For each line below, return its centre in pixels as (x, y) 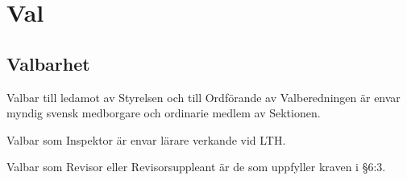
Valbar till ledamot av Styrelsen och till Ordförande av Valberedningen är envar (203, 97)
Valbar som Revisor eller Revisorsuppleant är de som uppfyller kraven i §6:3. (196, 167)
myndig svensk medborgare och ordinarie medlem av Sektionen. (164, 113)
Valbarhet (48, 63)
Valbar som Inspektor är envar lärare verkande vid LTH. (146, 139)
